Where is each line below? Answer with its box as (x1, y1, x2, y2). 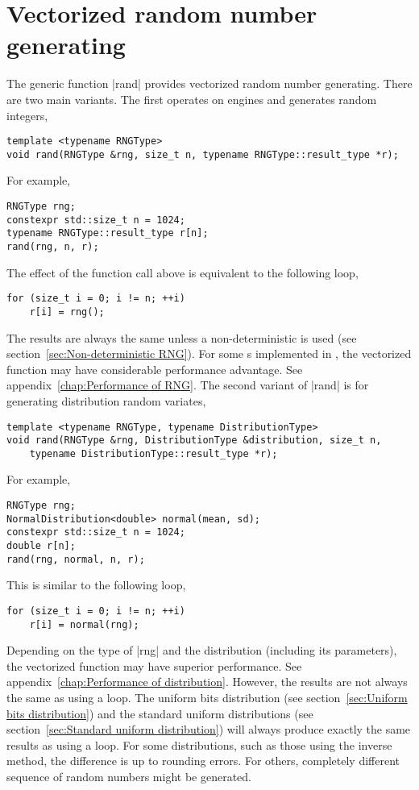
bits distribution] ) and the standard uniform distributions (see (6, 705, 313, 721)
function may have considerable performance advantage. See (6, 360, 303, 377)
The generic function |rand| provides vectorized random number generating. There (6, 75, 413, 92)
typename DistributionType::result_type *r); (29, 447, 278, 459)
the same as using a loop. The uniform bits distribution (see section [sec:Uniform (6, 689, 408, 706)
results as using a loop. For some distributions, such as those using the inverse (6, 736, 392, 753)
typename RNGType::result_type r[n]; (6, 227, 209, 239)
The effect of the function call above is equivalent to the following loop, (6, 264, 359, 281)
